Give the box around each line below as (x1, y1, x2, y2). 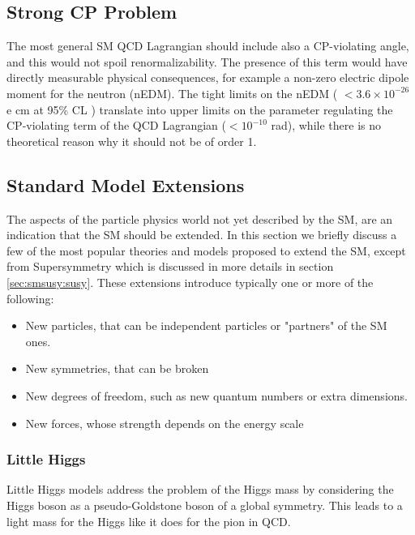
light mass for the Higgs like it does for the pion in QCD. (6, 512, 291, 529)
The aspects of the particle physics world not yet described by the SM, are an (6, 210, 393, 227)
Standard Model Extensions (6, 172, 245, 197)
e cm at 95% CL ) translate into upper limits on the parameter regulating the (6, 101, 393, 118)
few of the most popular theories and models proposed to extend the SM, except (6, 242, 406, 259)
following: (6, 289, 54, 306)
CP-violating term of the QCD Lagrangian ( (6, 117, 226, 134)
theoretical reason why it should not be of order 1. (6, 132, 257, 149)
